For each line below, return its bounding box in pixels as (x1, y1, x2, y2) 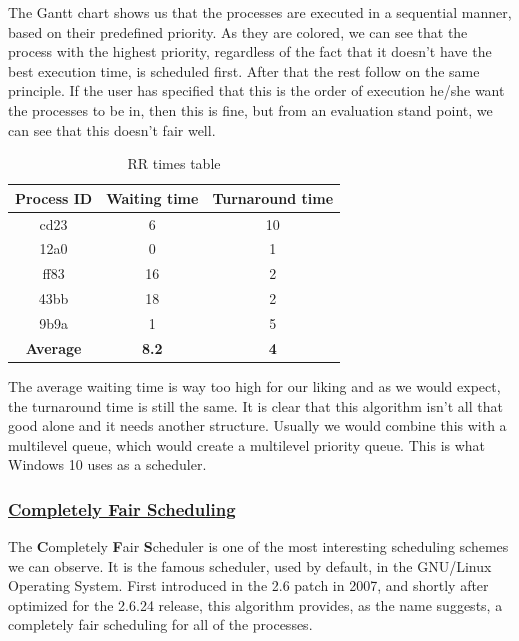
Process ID (15, 187, 93, 208)
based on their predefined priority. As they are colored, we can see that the (8, 21, 468, 42)
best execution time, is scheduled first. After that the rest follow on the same (8, 60, 480, 81)
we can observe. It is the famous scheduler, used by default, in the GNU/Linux (8, 555, 492, 576)
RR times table (127, 153, 221, 174)
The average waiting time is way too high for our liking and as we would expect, (8, 375, 501, 396)
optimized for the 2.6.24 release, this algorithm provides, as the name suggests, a (8, 594, 503, 615)
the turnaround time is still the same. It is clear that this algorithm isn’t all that (8, 395, 503, 416)
